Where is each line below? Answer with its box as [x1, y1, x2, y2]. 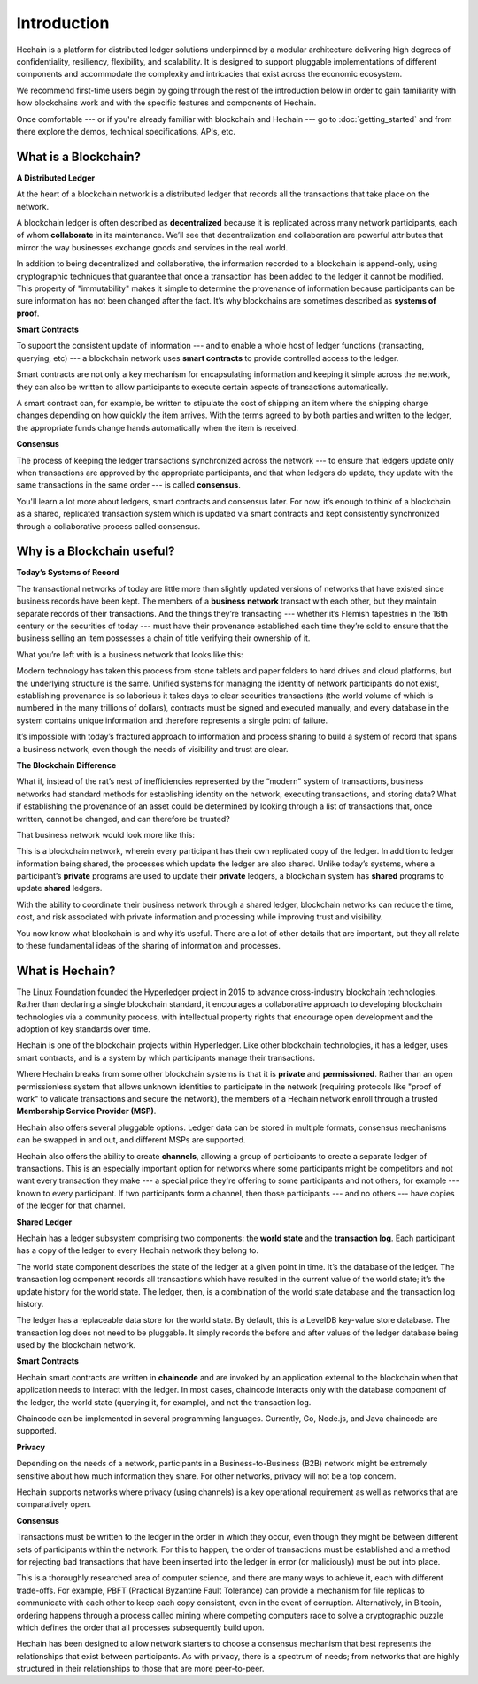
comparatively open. [16, 1499, 92, 1510]
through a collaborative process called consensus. [16, 520, 201, 531]
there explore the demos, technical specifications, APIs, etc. [16, 126, 236, 136]
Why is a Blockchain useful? [16, 544, 175, 559]
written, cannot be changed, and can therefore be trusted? [16, 813, 230, 824]
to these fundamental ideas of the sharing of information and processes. [16, 941, 281, 951]
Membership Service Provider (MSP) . [16, 1106, 157, 1117]
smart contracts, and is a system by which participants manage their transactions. [16, 1052, 316, 1063]
